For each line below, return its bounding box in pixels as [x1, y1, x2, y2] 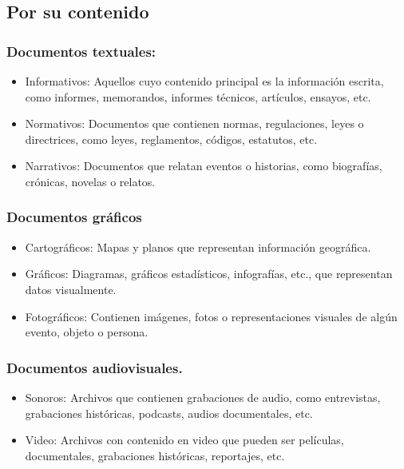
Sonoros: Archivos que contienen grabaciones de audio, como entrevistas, [25, 388, 381, 405]
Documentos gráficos [6, 207, 142, 227]
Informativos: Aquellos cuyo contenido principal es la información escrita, [25, 73, 384, 89]
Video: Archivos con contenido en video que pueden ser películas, [25, 431, 344, 448]
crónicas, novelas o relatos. [25, 173, 156, 189]
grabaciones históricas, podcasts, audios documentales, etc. [25, 404, 313, 421]
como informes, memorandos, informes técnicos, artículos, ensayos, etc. [25, 88, 371, 105]
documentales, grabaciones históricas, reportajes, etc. [25, 447, 285, 463]
